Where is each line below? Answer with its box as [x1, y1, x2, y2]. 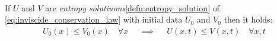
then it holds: [224, 13, 273, 26]
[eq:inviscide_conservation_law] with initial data [5, 13, 183, 26]
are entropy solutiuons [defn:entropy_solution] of [45, 1, 219, 14]
